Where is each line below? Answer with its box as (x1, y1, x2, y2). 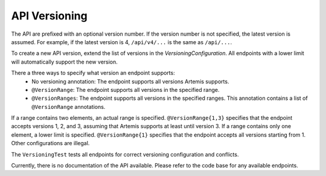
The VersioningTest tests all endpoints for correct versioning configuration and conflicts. (11, 151, 239, 158)
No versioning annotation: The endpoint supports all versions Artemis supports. (31, 77, 229, 85)
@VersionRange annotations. (31, 103, 106, 110)
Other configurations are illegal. (11, 140, 90, 147)
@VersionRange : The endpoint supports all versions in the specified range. (31, 86, 220, 93)
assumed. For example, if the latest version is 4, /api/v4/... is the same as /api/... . (11, 38, 232, 45)
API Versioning (11, 9, 88, 22)
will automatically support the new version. (11, 58, 118, 65)
